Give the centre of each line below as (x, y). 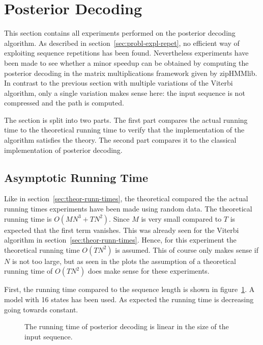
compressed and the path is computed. (64, 103)
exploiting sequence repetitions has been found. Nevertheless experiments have (126, 53)
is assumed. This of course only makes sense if (187, 249)
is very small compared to (181, 218)
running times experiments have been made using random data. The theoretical (128, 209)
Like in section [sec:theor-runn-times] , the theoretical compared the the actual (126, 198)
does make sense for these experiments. (149, 271)
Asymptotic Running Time (76, 177)
